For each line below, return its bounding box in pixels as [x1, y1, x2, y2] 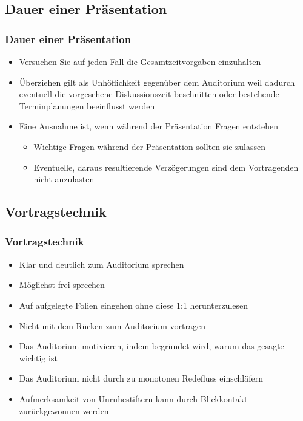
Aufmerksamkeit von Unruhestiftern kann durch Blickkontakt [19, 392, 248, 405]
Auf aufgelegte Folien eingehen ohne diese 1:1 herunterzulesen [19, 298, 248, 311]
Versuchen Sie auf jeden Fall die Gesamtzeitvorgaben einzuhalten [19, 55, 261, 67]
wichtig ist [19, 351, 58, 364]
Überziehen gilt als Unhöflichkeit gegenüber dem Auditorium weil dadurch [19, 75, 295, 88]
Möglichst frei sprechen [19, 278, 105, 291]
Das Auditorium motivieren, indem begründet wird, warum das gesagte [19, 340, 284, 352]
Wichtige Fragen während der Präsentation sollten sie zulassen [33, 140, 266, 152]
